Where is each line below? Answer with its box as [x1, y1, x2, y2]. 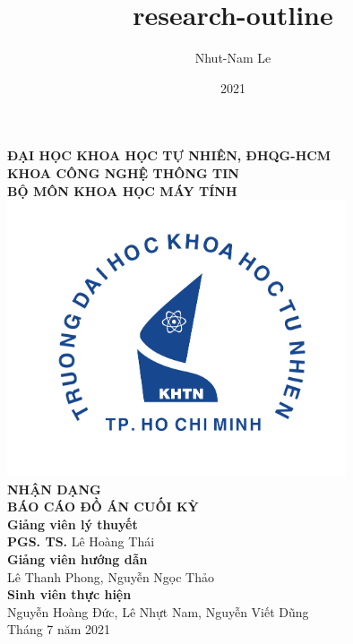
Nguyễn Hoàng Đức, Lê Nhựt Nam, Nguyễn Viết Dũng [7, 602, 309, 621]
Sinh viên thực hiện [7, 585, 132, 604]
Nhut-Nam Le [194, 48, 271, 67]
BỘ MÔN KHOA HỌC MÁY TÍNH [7, 181, 237, 200]
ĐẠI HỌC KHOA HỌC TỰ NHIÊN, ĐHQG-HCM [7, 146, 331, 165]
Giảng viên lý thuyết [7, 514, 138, 533]
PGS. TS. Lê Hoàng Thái [7, 532, 155, 551]
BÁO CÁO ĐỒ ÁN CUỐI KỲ [7, 497, 199, 516]
